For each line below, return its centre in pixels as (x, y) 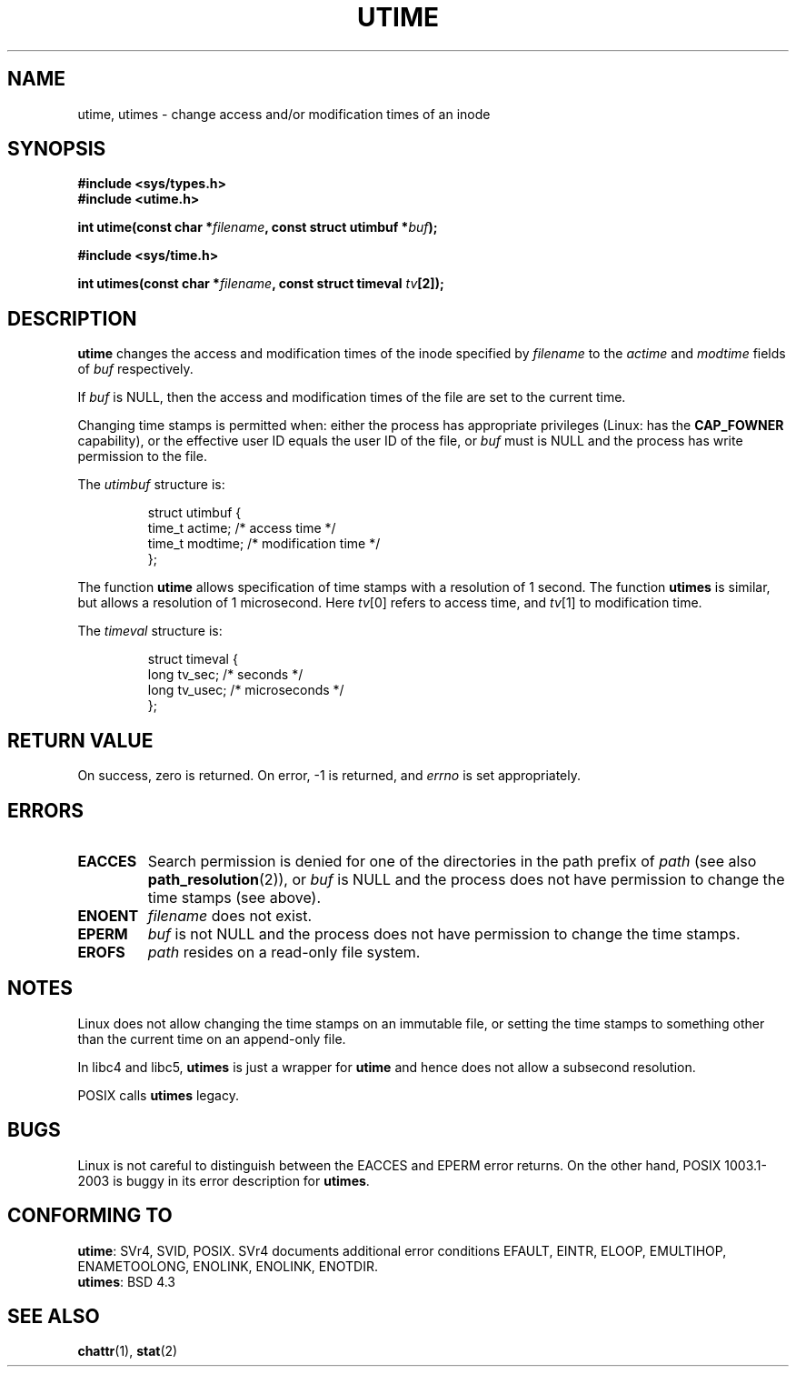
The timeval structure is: (150, 631)
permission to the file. (142, 456)
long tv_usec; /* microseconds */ (246, 690)
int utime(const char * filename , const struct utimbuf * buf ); (258, 227)
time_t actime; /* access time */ (242, 528)
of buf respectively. (135, 369)
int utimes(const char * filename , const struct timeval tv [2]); (261, 284)
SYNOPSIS (57, 149)
